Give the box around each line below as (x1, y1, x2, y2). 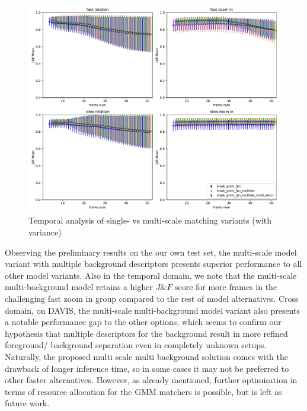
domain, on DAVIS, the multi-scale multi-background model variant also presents (5, 304, 300, 316)
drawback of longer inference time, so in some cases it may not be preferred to (5, 362, 289, 374)
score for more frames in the (174, 281, 277, 293)
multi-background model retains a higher (5, 281, 153, 293)
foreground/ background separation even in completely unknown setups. (5, 339, 267, 351)
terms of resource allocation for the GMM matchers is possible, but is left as (5, 385, 282, 397)
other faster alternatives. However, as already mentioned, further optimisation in (5, 374, 298, 386)
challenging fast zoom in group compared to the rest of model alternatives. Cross (5, 292, 299, 305)
